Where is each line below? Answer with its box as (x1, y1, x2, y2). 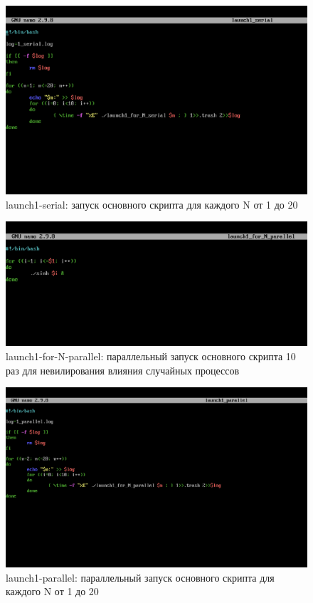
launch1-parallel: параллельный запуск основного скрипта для (6, 570, 275, 584)
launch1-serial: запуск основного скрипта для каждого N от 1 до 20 (6, 196, 298, 211)
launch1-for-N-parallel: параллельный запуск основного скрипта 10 (6, 348, 296, 363)
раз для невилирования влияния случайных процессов (6, 362, 240, 377)
